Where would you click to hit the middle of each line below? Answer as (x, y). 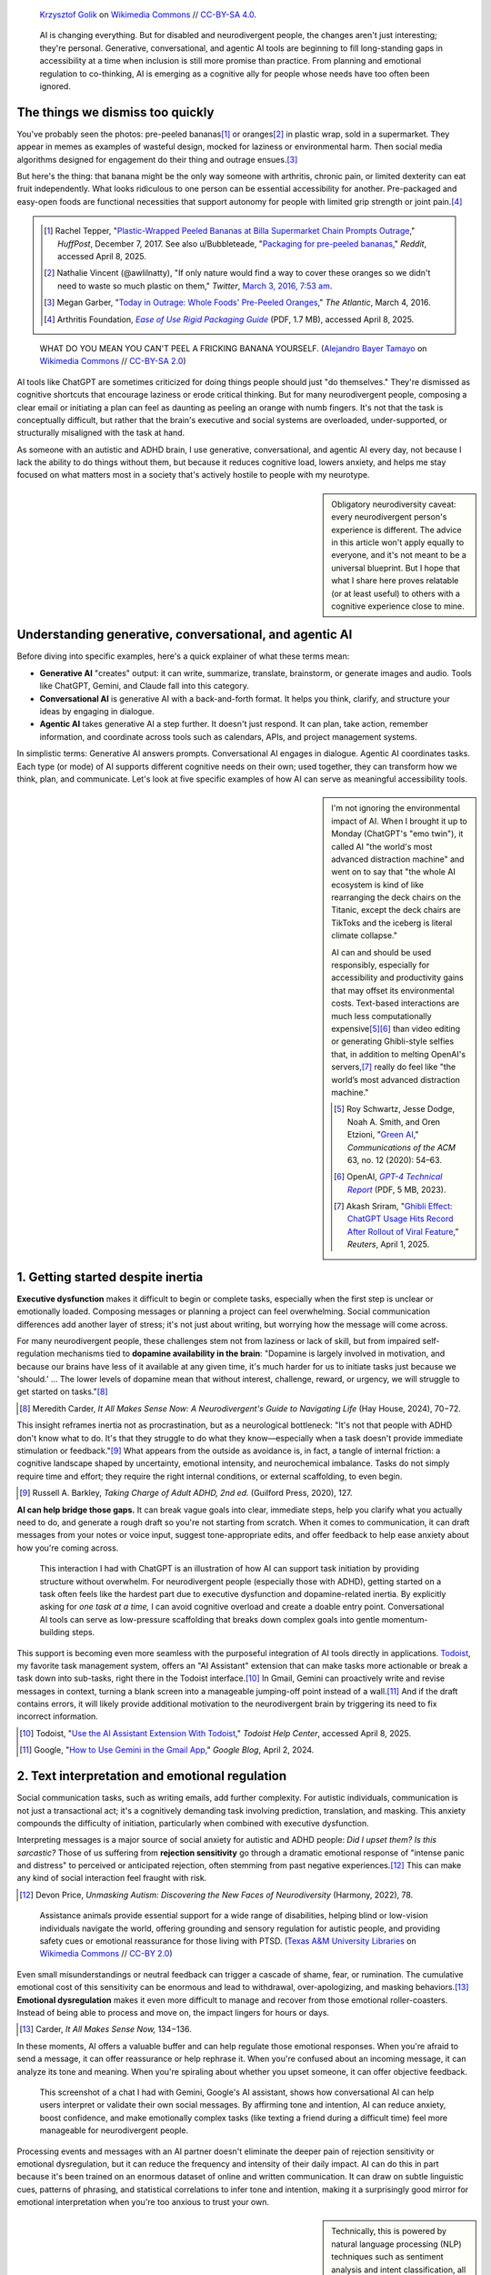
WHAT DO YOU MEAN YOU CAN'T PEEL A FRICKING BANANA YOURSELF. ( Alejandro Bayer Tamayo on (233, 348)
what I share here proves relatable (395, 581)
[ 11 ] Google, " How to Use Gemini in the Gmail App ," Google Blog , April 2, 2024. (167, 1750)
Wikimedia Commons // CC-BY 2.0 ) (106, 1954)
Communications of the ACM (401, 1148)
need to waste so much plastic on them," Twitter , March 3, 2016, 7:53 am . (195, 286)
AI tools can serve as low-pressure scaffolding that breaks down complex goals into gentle (210, 1619)
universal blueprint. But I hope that (396, 568)
